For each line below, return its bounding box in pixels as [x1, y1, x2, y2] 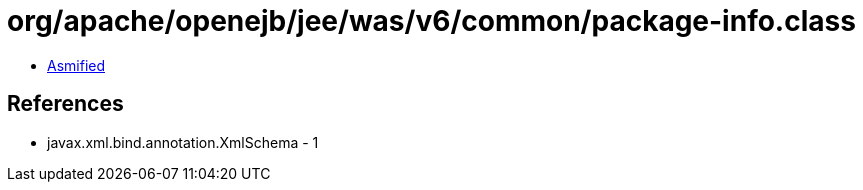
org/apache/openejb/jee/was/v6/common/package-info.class [7, 4, 856, 38]
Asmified [47, 56, 106, 74]
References [7, 91, 124, 117]
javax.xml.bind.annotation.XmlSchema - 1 [47, 133, 319, 151]
